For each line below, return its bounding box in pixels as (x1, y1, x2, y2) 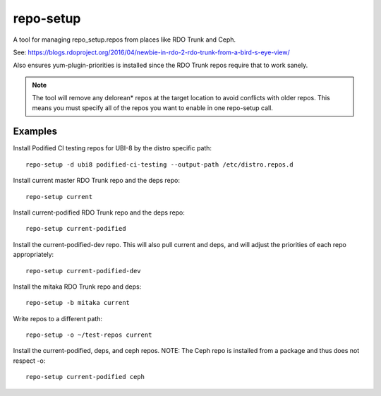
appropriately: (13, 251, 54, 259)
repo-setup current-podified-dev (25, 267, 141, 275)
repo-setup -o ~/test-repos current (25, 331, 152, 339)
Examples (13, 126, 58, 138)
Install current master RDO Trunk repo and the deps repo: (13, 176, 180, 185)
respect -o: (13, 356, 46, 365)
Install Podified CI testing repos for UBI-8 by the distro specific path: (13, 144, 212, 152)
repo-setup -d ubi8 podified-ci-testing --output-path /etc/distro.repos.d (25, 160, 294, 169)
